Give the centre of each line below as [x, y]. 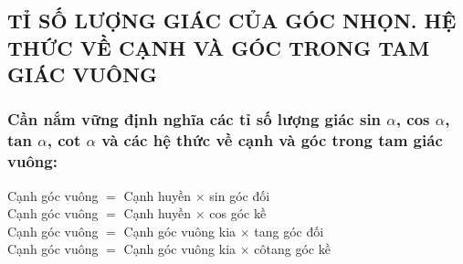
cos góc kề [238, 213]
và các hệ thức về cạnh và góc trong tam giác [272, 140]
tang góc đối [289, 231]
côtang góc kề [292, 249]
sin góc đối [240, 195]
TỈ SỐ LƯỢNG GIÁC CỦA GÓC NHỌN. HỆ [232, 21]
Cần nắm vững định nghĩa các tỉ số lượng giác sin [195, 119]
